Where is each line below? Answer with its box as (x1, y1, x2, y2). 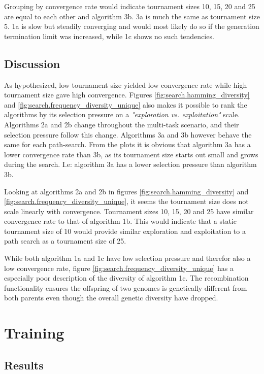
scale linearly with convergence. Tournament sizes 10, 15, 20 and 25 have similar (4, 206, 254, 216)
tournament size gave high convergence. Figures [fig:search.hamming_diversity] (4, 89, 250, 100)
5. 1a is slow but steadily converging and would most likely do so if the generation (4, 21, 259, 31)
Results (4, 357, 44, 372)
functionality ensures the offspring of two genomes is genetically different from (4, 282, 247, 293)
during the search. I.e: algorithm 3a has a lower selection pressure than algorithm (4, 159, 257, 169)
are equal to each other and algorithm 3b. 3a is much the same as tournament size (4, 11, 260, 21)
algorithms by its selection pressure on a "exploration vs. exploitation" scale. (4, 109, 240, 120)
